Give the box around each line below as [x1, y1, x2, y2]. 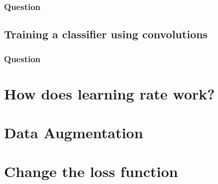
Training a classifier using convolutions [4, 26, 208, 42]
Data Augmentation [4, 122, 143, 143]
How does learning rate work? [4, 83, 215, 103]
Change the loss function [4, 161, 178, 182]
